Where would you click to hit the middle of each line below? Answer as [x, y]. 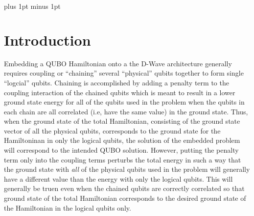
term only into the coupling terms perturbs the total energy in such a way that [123, 159]
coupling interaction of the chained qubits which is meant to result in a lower [120, 92]
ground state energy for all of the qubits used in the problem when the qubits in [124, 102]
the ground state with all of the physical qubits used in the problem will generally [127, 169]
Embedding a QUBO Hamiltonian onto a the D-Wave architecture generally [118, 63]
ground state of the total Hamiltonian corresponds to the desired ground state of [125, 198]
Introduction [47, 40]
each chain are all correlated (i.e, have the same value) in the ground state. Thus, [126, 111]
